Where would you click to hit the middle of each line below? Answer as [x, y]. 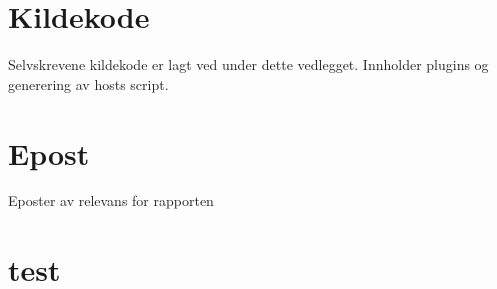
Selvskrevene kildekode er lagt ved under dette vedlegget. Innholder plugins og [248, 64]
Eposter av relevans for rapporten [111, 200]
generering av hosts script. [88, 83]
